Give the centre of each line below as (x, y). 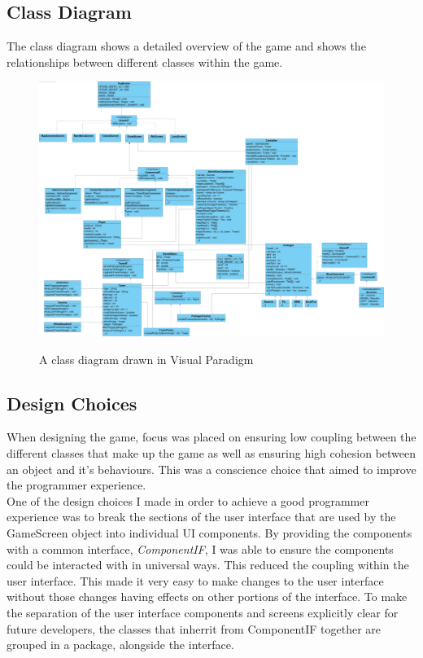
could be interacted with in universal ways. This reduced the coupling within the (208, 565)
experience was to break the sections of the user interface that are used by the (201, 517)
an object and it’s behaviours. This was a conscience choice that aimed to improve (211, 469)
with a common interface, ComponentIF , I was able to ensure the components (200, 548)
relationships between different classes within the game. (145, 61)
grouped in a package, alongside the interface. (120, 645)
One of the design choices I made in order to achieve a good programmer (188, 500)
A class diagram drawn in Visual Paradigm (146, 359)
